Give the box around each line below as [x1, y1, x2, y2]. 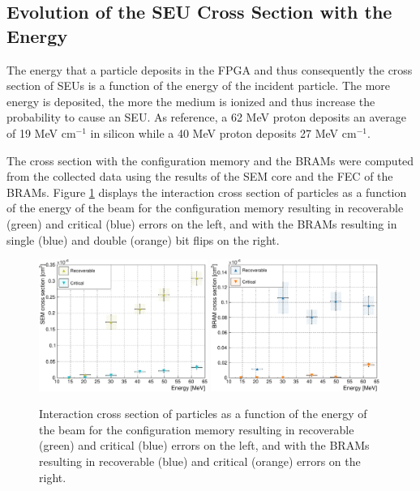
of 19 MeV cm [6, 124, 76, 141]
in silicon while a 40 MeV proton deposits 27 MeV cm [90, 124, 357, 141]
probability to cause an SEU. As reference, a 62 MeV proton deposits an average [6, 109, 407, 126]
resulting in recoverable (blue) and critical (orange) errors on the [39, 453, 361, 469]
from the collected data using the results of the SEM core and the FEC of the [6, 168, 393, 185]
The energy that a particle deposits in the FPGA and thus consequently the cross [6, 61, 413, 78]
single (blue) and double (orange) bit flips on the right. [6, 231, 280, 248]
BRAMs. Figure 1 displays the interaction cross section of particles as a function [6, 183, 407, 200]
